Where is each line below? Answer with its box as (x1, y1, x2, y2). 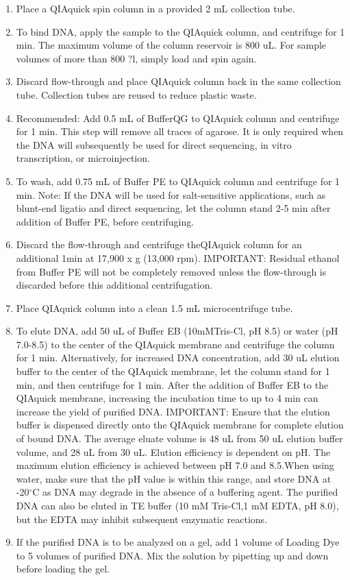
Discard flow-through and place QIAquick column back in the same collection (16, 74, 341, 88)
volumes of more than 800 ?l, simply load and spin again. (16, 51, 257, 65)
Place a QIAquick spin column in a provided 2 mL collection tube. (16, 1, 295, 15)
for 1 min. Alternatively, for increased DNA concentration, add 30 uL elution (16, 350, 340, 365)
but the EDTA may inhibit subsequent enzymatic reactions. (16, 511, 268, 526)
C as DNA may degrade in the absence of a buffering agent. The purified (32, 485, 338, 499)
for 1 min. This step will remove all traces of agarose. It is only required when (16, 124, 344, 138)
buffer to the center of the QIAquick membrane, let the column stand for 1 (16, 364, 330, 378)
